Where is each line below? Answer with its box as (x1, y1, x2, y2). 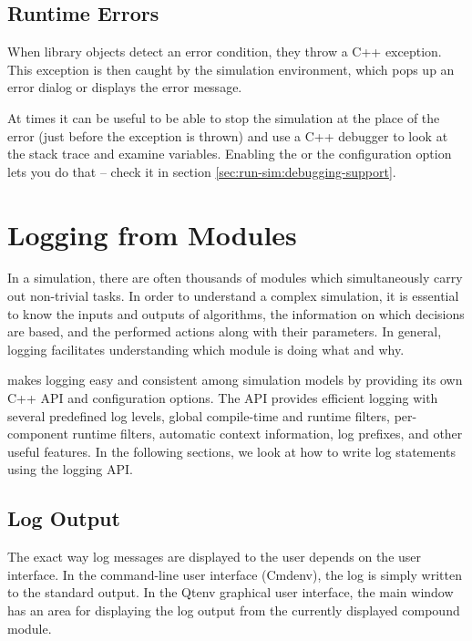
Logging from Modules (7, 215, 297, 253)
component (7, 424, 68, 443)
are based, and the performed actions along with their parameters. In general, (7, 322, 442, 341)
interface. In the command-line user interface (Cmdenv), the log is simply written (7, 564, 462, 584)
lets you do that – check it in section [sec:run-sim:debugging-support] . (7, 161, 396, 181)
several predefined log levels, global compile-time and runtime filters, (7, 406, 390, 425)
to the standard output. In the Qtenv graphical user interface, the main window (7, 583, 454, 602)
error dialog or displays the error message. (7, 78, 242, 97)
